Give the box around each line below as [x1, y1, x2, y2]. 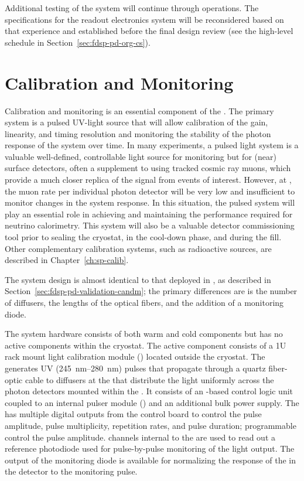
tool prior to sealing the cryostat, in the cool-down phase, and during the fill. [5, 231, 282, 243]
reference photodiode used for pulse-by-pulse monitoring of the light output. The [5, 442, 295, 455]
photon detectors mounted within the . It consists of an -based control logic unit [5, 385, 293, 397]
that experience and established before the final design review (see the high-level [5, 25, 293, 37]
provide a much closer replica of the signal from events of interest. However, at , [5, 173, 292, 186]
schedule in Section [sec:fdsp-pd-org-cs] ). [5, 36, 151, 48]
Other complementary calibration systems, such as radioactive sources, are [5, 242, 272, 254]
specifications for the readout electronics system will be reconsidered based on [5, 13, 284, 25]
